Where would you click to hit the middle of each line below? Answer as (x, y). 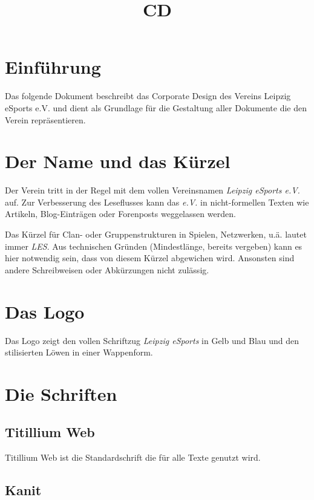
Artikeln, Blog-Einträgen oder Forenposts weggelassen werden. (120, 214)
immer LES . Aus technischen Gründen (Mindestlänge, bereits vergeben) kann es (154, 246)
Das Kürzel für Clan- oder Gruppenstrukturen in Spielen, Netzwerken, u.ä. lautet (156, 234)
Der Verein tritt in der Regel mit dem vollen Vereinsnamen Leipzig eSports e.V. (152, 190)
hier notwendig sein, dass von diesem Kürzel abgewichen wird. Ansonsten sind (150, 258)
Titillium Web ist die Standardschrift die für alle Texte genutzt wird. (133, 457)
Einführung (53, 67)
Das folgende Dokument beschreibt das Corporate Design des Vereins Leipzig (148, 96)
